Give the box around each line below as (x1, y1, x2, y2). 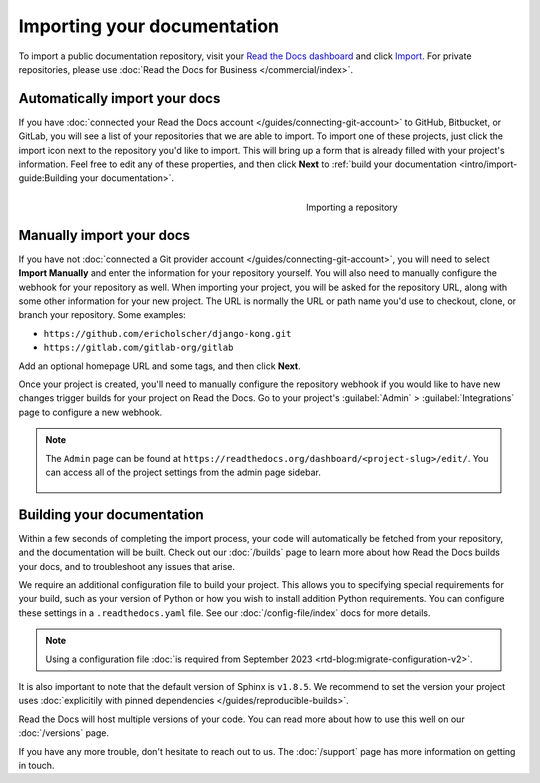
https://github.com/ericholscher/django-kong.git (43, 328, 292, 339)
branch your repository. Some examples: (18, 309, 187, 321)
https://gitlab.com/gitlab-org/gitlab (43, 342, 234, 354)
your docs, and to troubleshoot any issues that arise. (18, 560, 235, 572)
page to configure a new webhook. (18, 406, 163, 418)
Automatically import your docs (18, 90, 221, 107)
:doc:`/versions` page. (18, 727, 110, 739)
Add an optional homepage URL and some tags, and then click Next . (18, 360, 301, 372)
